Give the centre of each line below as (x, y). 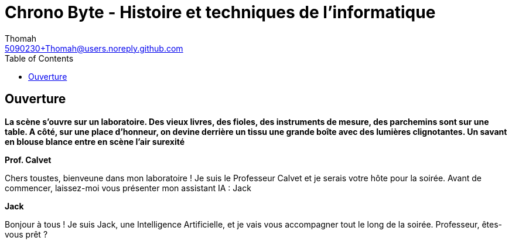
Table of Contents (39, 58)
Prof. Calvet (28, 160)
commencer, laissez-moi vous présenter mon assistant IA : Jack (128, 188)
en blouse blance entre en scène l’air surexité (95, 141)
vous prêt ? (26, 234)
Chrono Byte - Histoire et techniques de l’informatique (220, 12)
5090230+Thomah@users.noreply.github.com (94, 48)
